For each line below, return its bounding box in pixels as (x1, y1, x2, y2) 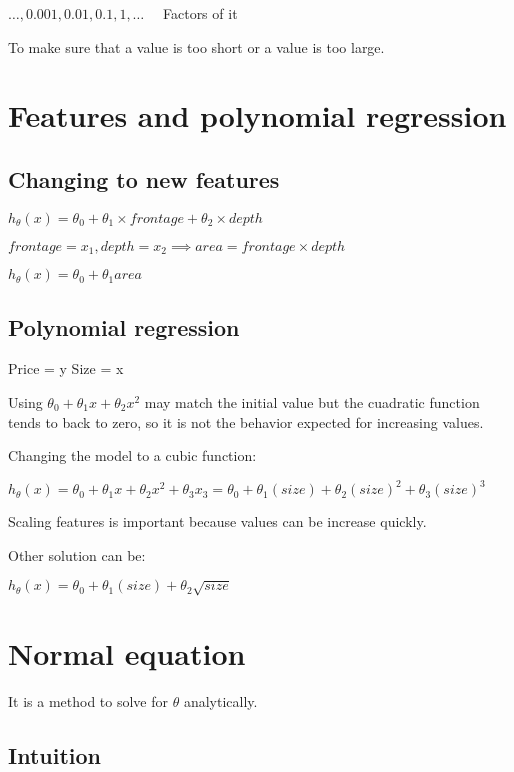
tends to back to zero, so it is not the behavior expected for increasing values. (8, 411, 484, 432)
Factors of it (162, 3, 238, 23)
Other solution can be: (8, 544, 146, 565)
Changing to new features (8, 163, 280, 194)
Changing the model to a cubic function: (8, 445, 257, 466)
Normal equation (8, 633, 246, 674)
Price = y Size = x (8, 358, 124, 379)
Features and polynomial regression (8, 95, 507, 136)
